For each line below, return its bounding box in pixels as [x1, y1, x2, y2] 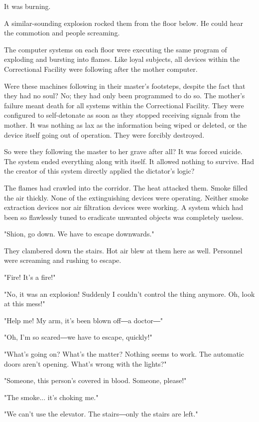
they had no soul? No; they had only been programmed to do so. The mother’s [4, 90, 245, 101]
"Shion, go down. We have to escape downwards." [4, 228, 154, 239]
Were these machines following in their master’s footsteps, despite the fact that [4, 80, 246, 91]
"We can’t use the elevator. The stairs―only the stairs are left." [4, 409, 198, 419]
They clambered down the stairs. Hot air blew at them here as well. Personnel [4, 245, 243, 255]
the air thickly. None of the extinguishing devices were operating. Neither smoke [4, 192, 249, 203]
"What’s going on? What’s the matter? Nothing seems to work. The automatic [4, 349, 244, 359]
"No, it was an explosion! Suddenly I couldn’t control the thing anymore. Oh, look [4, 288, 255, 299]
